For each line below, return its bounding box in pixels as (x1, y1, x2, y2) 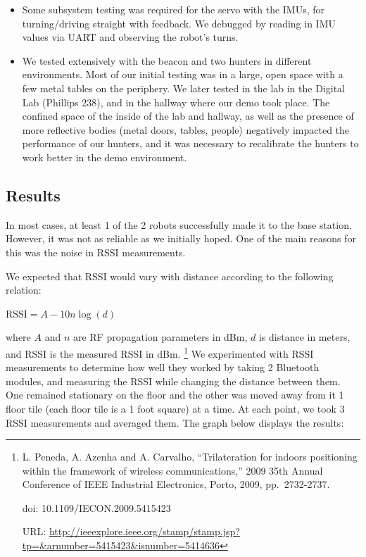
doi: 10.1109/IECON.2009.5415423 (22, 500, 171, 515)
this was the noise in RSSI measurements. (6, 244, 186, 259)
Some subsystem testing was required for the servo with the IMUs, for (22, 2, 325, 16)
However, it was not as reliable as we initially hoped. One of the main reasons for (6, 231, 356, 246)
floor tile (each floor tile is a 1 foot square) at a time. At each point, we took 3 (6, 401, 345, 415)
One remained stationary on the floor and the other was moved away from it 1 (6, 387, 344, 402)
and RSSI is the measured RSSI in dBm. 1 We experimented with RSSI (6, 344, 314, 361)
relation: (6, 282, 42, 297)
